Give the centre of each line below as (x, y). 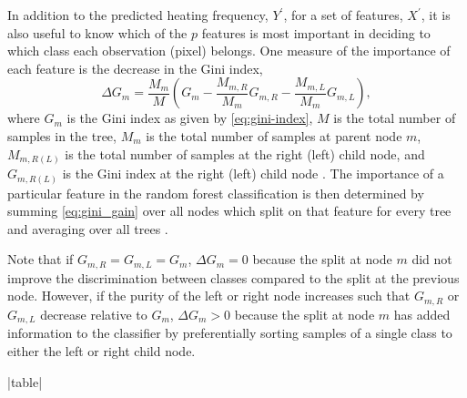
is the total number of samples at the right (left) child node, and (245, 153)
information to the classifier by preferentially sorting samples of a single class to (230, 333)
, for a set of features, (343, 15)
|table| (25, 381)
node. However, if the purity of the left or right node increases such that (209, 296)
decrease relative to (94, 314)
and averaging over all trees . (88, 228)
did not (432, 259)
